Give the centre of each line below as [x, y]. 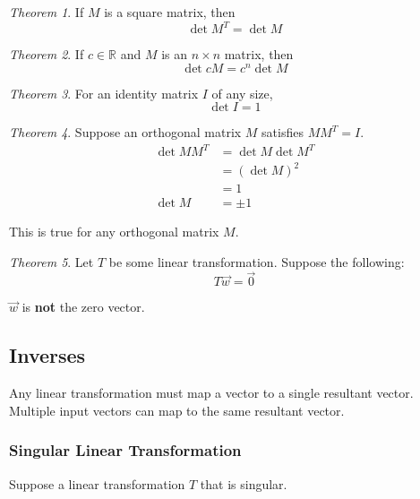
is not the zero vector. [83, 307]
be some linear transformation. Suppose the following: [257, 261]
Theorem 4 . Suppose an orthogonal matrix [125, 132]
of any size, [242, 93]
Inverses [47, 355]
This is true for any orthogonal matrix [114, 232]
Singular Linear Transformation [125, 450]
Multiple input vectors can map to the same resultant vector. [177, 410]
